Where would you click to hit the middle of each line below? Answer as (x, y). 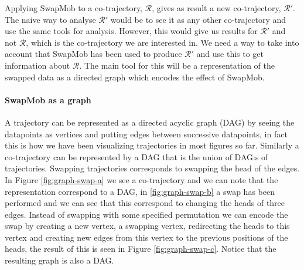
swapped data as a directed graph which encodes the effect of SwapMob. (135, 77)
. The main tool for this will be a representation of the (177, 65)
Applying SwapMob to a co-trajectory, (74, 8)
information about (37, 65)
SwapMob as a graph (48, 99)
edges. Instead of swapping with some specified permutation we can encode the (146, 214)
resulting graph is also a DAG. (59, 260)
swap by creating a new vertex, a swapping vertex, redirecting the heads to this (147, 226)
